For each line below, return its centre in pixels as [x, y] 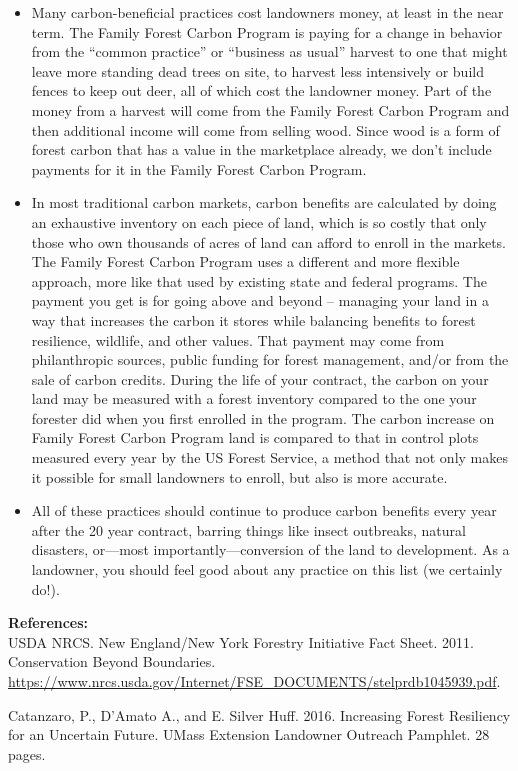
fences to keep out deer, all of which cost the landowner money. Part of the [261, 90]
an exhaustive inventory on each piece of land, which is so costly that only [259, 221]
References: [48, 622]
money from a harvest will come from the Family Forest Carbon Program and [270, 109]
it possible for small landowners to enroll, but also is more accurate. [239, 476]
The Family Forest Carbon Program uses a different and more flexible [245, 261]
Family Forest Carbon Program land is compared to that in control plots [255, 437]
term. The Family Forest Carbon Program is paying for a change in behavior [267, 31]
